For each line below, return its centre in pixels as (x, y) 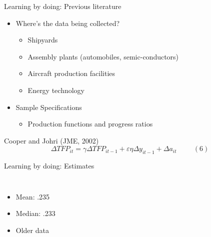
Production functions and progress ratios (90, 124)
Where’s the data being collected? (68, 23)
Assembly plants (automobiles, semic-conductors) (103, 56)
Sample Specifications (49, 107)
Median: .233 (35, 213)
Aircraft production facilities (71, 73)
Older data (32, 230)
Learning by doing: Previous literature (63, 6)
